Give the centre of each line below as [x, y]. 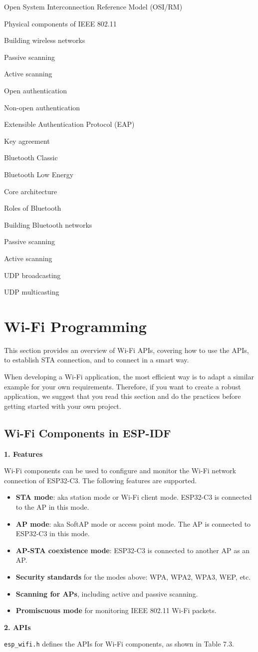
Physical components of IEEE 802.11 [60, 23]
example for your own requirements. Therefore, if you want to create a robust [123, 386]
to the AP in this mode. [52, 506]
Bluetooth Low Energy [39, 174]
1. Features [23, 454]
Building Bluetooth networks [48, 224]
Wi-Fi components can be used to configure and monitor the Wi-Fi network [120, 471]
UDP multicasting [32, 292]
